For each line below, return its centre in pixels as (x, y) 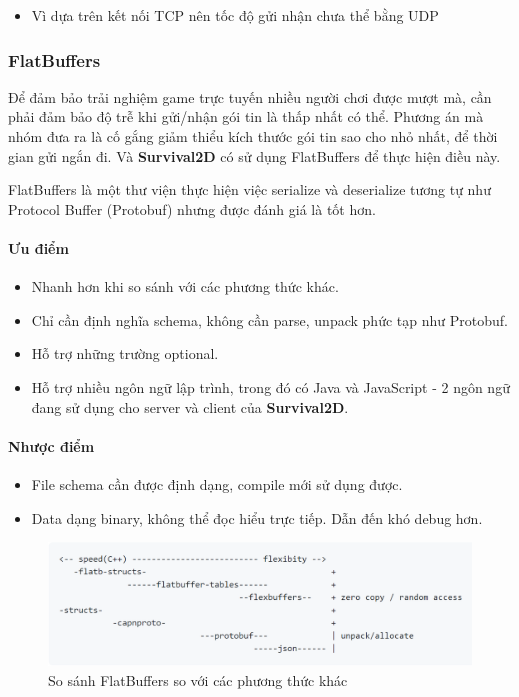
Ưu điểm (38, 247)
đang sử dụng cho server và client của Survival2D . (190, 406)
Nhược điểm (51, 445)
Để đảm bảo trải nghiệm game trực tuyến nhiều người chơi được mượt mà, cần (250, 96)
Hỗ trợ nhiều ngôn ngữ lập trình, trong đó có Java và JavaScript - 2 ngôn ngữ (270, 386)
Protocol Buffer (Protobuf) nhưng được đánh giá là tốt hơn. (192, 208)
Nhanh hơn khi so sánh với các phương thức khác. (185, 286)
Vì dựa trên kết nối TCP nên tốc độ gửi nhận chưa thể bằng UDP (235, 15)
